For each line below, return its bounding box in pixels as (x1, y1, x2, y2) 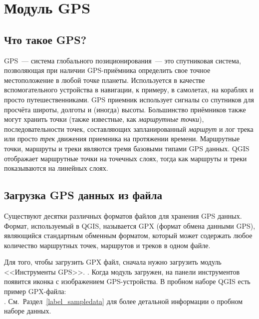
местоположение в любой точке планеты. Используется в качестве (4, 74, 205, 85)
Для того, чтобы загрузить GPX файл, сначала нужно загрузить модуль (4, 257, 222, 267)
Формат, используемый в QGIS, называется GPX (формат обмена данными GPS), (4, 220, 256, 231)
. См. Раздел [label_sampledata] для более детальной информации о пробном (4, 296, 243, 306)
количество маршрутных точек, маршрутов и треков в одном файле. (4, 240, 211, 250)
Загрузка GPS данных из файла (4, 187, 162, 203)
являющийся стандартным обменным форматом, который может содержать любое (4, 230, 253, 241)
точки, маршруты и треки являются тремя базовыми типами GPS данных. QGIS (4, 143, 250, 153)
